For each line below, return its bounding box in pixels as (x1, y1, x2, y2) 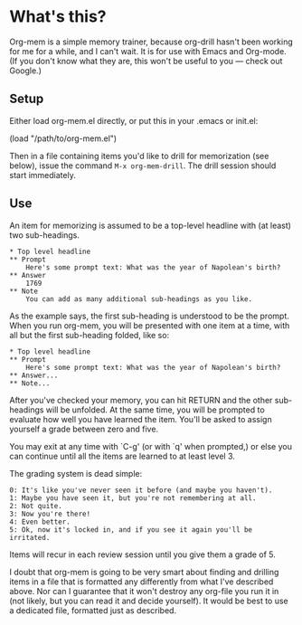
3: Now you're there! (9, 509, 91, 518)
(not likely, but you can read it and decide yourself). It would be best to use (9, 595, 289, 606)
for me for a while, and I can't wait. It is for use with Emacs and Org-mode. (9, 45, 287, 56)
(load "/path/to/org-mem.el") (9, 133, 118, 144)
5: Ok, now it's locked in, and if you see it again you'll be (9, 525, 253, 535)
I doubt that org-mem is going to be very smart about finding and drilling (9, 566, 279, 577)
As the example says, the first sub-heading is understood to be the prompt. (9, 310, 289, 321)
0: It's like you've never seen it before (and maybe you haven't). (9, 486, 273, 495)
